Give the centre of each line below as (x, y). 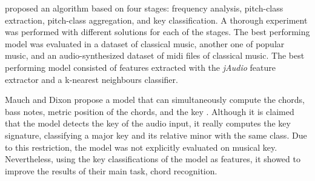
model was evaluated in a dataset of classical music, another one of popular (145, 43)
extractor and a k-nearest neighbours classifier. (91, 79)
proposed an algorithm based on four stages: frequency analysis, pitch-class (144, 8)
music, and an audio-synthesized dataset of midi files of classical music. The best (155, 55)
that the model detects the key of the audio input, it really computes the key (148, 123)
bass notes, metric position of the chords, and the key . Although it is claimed (150, 111)
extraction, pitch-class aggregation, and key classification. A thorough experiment (156, 20)
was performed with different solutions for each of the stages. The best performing (157, 32)
